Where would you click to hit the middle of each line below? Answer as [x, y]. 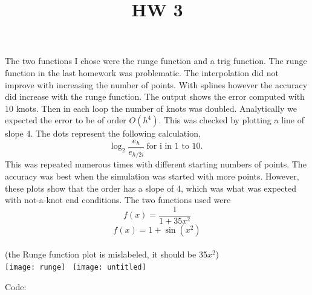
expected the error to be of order [66, 120]
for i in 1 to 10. [175, 147]
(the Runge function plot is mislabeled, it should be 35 [106, 254]
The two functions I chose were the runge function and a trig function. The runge [156, 61]
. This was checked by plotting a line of [231, 120]
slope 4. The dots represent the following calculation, [103, 133]
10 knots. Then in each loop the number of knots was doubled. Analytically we [151, 108]
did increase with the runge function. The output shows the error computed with [155, 96]
